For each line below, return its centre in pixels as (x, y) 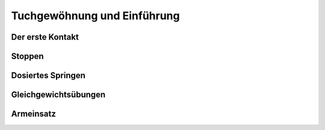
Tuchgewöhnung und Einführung (95, 16)
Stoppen (28, 56)
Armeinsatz (34, 114)
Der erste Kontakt (45, 37)
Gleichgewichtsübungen (58, 95)
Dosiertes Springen (48, 76)
